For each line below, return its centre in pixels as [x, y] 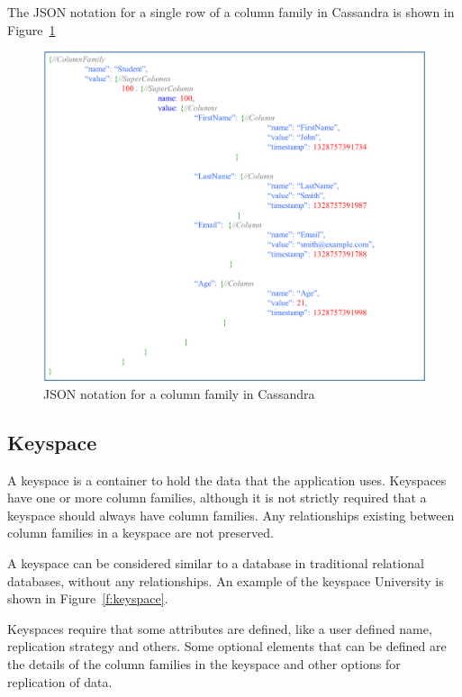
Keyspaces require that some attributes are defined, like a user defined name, [220, 628]
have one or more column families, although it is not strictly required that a [217, 498]
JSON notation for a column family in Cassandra [179, 393]
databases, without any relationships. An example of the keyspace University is [226, 580]
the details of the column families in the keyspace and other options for [204, 663]
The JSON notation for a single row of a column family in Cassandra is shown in [231, 12]
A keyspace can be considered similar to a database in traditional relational [216, 562]
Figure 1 [32, 29]
